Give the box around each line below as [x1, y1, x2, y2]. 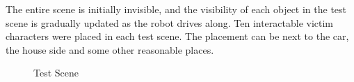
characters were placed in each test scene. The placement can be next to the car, [6, 29, 349, 43]
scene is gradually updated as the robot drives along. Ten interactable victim [6, 15, 334, 30]
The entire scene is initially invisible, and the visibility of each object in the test [6, 2, 347, 16]
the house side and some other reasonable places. [6, 42, 214, 57]
